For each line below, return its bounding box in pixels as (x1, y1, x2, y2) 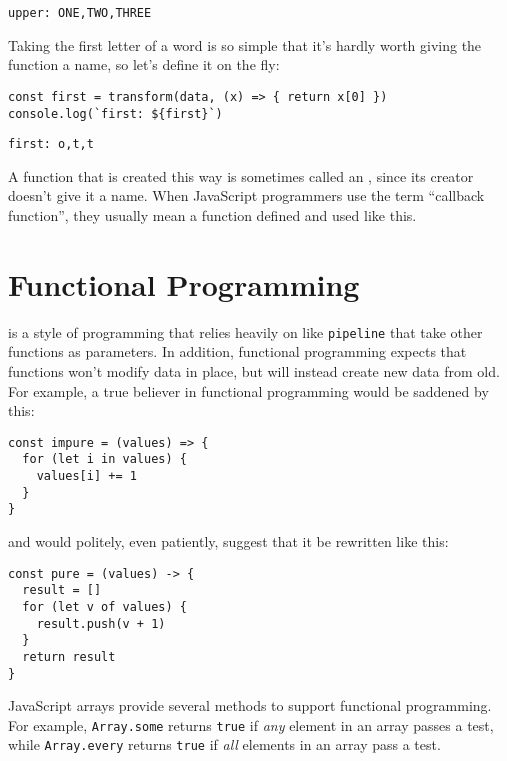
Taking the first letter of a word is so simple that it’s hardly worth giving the (8, 34, 482, 55)
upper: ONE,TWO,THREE (8, 6, 152, 20)
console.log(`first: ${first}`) (8, 106, 223, 121)
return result (22, 649, 116, 664)
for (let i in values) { (22, 452, 187, 467)
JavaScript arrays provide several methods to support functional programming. (8, 695, 492, 716)
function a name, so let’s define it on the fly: (8, 54, 280, 75)
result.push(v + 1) (36, 616, 166, 631)
